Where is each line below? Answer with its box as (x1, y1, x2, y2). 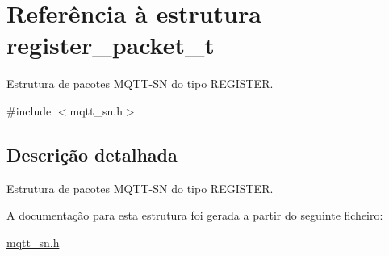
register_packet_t (6, 28, 215, 61)
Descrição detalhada (6, 141, 178, 166)
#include (6, 102, 52, 119)
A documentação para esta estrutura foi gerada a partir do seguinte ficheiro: (6, 207, 383, 224)
